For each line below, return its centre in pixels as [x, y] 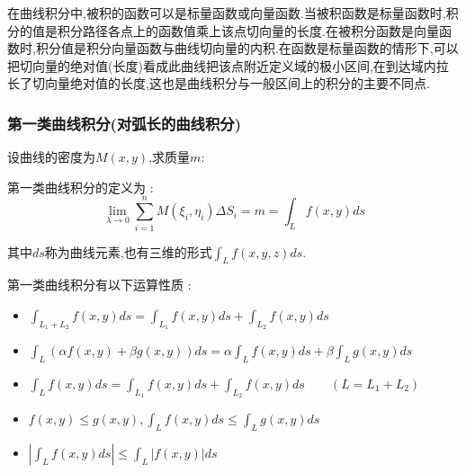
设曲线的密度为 [51, 157]
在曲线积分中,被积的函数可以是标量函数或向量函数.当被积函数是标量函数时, [227, 13]
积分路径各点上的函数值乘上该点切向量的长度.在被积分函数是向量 [248, 30]
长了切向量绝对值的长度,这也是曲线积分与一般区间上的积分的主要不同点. [219, 83]
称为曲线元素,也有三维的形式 [128, 251]
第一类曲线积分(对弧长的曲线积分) [125, 123]
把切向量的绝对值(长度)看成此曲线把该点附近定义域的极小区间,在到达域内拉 [228, 65]
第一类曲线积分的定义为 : [81, 187]
